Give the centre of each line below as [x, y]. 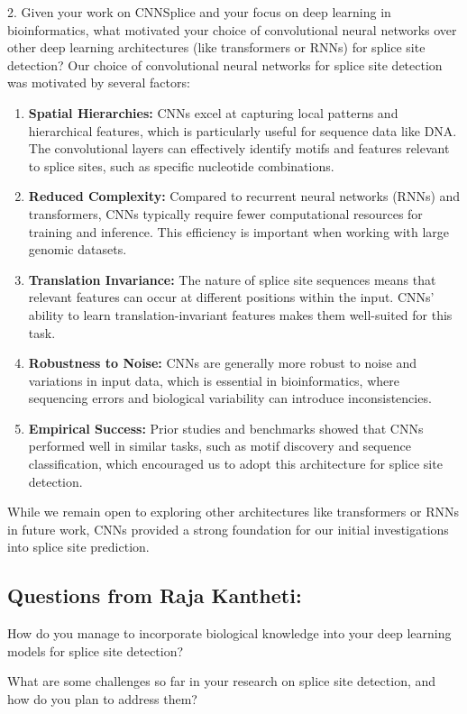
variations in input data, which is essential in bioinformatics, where [214, 380]
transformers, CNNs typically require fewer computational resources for [225, 213]
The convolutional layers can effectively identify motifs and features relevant [239, 148]
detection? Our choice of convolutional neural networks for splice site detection [225, 64]
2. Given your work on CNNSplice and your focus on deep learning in [199, 12]
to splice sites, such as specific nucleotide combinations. [181, 165]
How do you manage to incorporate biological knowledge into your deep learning [229, 633]
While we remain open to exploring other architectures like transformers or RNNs [233, 512]
